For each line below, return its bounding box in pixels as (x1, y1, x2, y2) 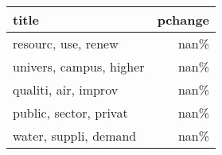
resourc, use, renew (13, 34, 119, 52)
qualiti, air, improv (13, 80, 119, 99)
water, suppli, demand (13, 126, 137, 145)
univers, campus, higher (13, 57, 145, 76)
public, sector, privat (13, 103, 128, 122)
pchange (157, 10, 210, 29)
